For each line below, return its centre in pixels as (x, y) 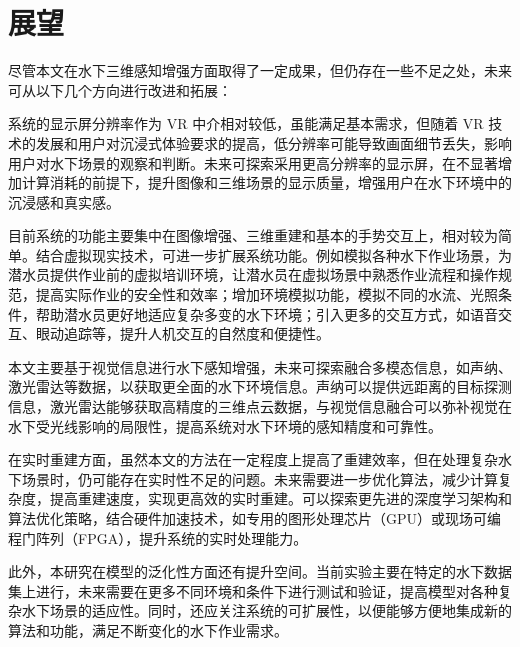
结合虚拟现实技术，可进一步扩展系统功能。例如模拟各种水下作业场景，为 (273, 254)
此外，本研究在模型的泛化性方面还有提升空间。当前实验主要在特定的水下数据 (260, 571)
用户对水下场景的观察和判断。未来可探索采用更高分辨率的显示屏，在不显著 (253, 162)
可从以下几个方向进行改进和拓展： (120, 89)
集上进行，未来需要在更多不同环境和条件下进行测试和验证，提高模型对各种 (253, 590)
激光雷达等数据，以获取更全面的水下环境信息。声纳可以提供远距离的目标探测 (260, 386)
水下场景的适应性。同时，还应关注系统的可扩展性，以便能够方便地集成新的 (266, 610)
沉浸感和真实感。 (64, 201)
